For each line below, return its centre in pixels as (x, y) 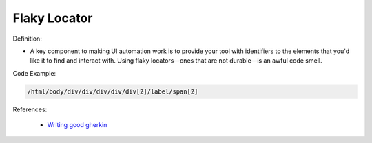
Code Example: (34, 73)
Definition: (28, 38)
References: (30, 109)
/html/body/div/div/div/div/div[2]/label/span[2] (113, 91)
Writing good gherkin (77, 125)
